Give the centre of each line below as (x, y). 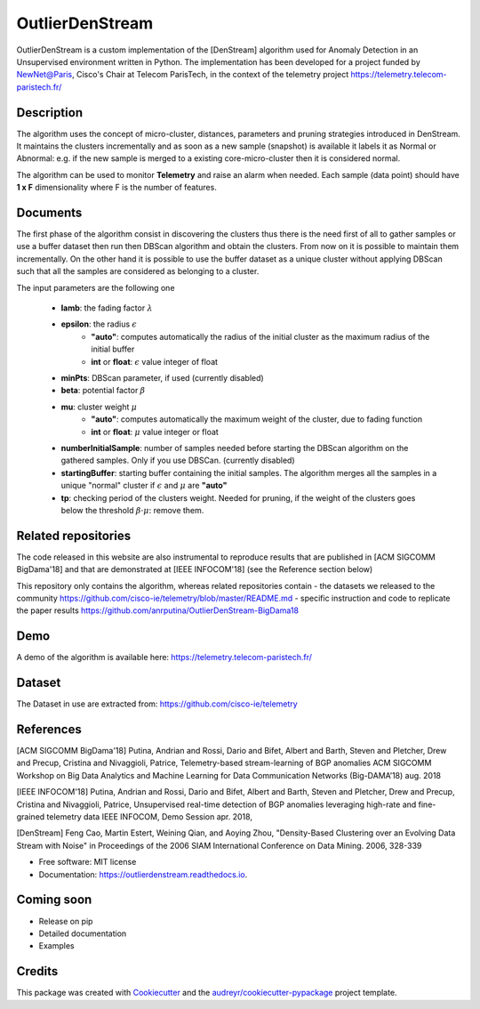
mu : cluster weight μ (99, 407)
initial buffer (113, 349)
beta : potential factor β (103, 391)
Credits (37, 971)
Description (50, 113)
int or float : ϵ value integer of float (154, 361)
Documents (49, 213)
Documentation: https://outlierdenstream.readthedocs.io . (143, 874)
